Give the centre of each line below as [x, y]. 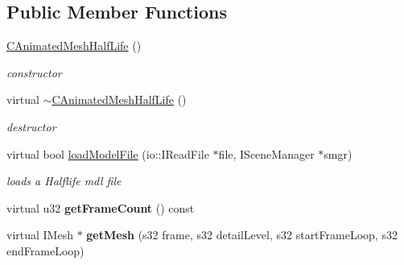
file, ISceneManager [266, 153]
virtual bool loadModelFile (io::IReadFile [108, 153]
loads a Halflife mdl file [64, 181]
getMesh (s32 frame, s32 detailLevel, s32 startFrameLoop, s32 [242, 235]
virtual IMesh [40, 235]
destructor [31, 126]
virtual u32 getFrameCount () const [101, 207]
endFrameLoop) [45, 250]
